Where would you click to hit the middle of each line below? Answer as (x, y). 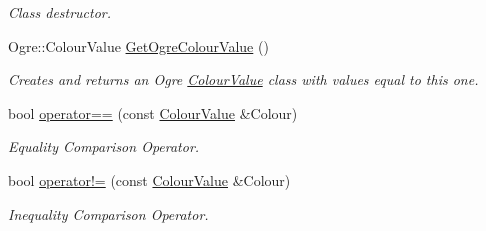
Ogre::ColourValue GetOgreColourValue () (138, 45)
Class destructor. (60, 12)
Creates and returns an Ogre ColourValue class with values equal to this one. (243, 79)
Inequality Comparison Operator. (108, 213)
